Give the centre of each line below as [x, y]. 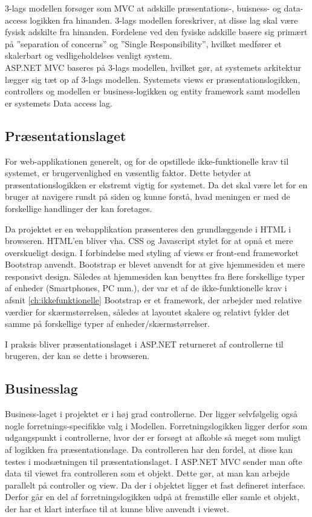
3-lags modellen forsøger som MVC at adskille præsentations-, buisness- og [143, 8]
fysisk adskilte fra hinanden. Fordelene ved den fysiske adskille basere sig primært [156, 32]
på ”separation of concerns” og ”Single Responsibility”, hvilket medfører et [143, 43]
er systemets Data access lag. [59, 103]
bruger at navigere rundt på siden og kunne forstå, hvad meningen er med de [148, 196]
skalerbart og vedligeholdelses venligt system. [89, 55]
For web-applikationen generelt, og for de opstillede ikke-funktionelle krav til [147, 161]
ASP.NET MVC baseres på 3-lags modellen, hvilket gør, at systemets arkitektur [153, 67]
